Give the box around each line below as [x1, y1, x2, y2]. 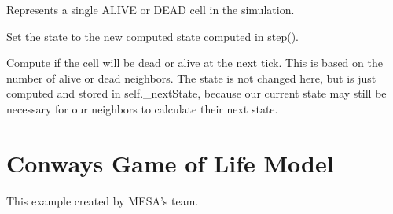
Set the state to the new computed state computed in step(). [6, 28, 299, 44]
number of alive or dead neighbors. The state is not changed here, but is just [6, 69, 376, 86]
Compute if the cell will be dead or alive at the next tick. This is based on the [6, 54, 383, 71]
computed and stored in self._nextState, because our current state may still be [6, 85, 387, 101]
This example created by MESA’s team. [6, 192, 199, 208]
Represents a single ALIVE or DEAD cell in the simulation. [6, 2, 295, 17]
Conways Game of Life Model [6, 146, 334, 179]
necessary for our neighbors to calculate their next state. [6, 100, 278, 116]
